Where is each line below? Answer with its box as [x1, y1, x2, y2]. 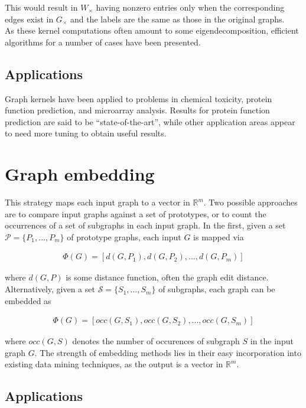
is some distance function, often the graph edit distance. [66, 271, 269, 283]
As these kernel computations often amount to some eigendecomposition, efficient [5, 24, 299, 37]
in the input [250, 335, 294, 347]
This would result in [5, 1, 78, 13]
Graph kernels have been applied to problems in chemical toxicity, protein [5, 92, 272, 105]
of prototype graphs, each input [67, 230, 181, 243]
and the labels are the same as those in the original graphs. [70, 12, 285, 25]
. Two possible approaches [203, 196, 298, 208]
